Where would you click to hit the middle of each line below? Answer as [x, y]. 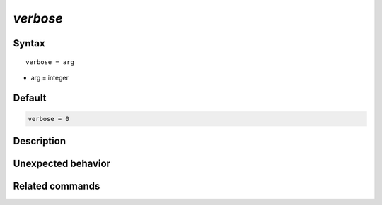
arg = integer [50, 77]
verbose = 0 [49, 119]
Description [40, 141]
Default [30, 98]
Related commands [57, 186]
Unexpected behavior [62, 164]
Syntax [29, 43]
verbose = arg [50, 62]
